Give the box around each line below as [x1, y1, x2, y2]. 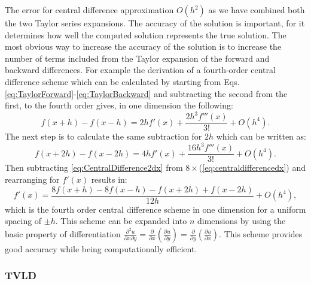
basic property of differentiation [5, 227, 121, 240]
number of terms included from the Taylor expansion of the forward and [5, 52, 270, 64]
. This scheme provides [219, 227, 303, 240]
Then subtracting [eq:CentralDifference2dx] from [5, 161, 183, 174]
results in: [91, 173, 127, 186]
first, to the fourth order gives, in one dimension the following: [5, 99, 233, 111]
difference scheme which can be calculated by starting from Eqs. [5, 75, 240, 87]
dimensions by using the [197, 214, 286, 227]
